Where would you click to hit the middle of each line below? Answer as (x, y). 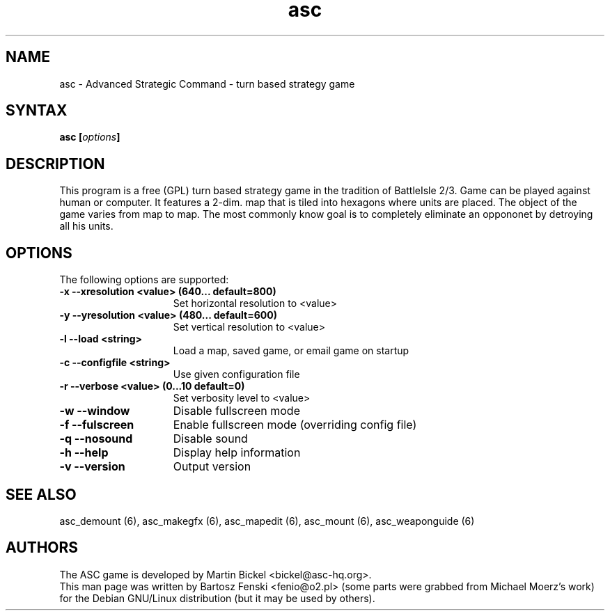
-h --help (84, 453)
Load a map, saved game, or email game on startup (291, 351)
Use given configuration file (236, 374)
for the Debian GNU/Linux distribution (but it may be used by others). (217, 598)
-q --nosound (96, 439)
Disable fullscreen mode (236, 411)
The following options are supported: (144, 280)
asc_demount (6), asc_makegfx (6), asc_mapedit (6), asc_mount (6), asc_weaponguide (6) (267, 521)
